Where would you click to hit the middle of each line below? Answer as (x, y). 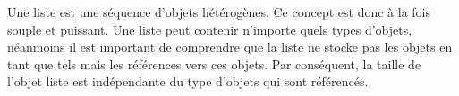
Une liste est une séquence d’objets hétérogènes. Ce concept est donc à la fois (219, 12)
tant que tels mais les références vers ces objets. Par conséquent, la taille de (214, 64)
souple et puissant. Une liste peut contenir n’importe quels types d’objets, (210, 29)
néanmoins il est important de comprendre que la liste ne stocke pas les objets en (230, 47)
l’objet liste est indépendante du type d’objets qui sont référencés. (188, 81)
